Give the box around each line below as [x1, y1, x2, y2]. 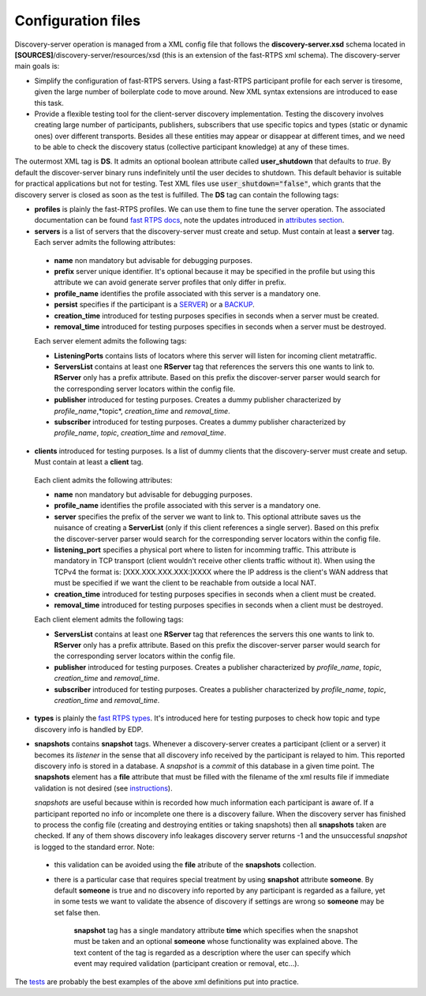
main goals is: [14, 62, 60, 71]
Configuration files [14, 12, 141, 29]
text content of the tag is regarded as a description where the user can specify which [73, 948, 351, 957]
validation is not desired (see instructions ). [34, 783, 173, 793]
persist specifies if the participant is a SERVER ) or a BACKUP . [54, 300, 256, 310]
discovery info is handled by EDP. [34, 724, 144, 734]
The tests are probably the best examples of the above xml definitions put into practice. [14, 976, 299, 987]
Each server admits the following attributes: [34, 238, 176, 247]
